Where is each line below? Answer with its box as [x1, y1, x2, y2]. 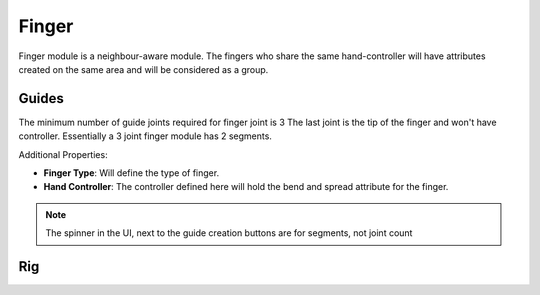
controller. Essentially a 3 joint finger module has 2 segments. [18, 130, 272, 142]
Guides [18, 90, 65, 107]
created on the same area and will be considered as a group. [18, 63, 269, 75]
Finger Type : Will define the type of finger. [43, 167, 220, 179]
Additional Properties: [18, 148, 109, 160]
